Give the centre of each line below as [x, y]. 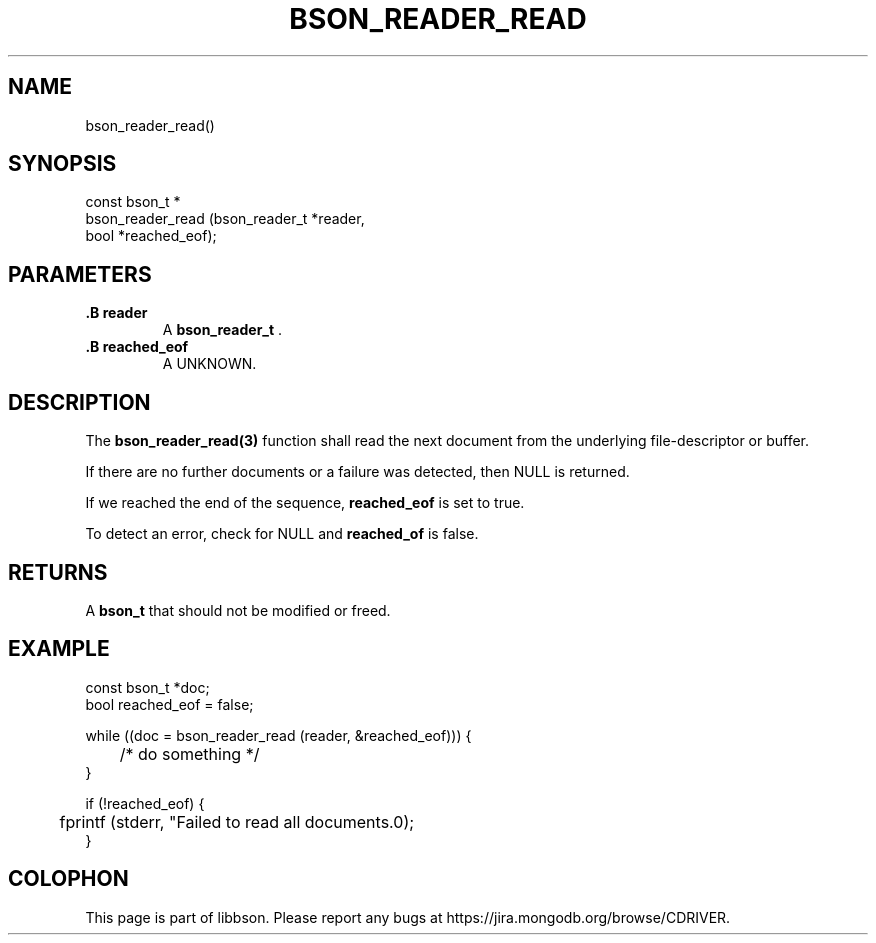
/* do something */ [189, 753]
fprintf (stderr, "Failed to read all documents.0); [237, 821]
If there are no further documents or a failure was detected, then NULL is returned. [357, 472]
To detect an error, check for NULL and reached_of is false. [282, 534]
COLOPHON [68, 879]
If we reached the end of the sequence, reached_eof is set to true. [305, 503]
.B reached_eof [137, 347]
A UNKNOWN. [209, 364]
